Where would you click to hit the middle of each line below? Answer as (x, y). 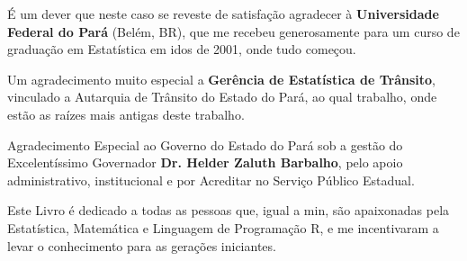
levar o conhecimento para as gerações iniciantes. (142, 245)
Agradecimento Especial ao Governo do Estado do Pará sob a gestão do (205, 144)
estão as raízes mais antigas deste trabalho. (126, 114)
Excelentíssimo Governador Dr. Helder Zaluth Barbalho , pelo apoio (205, 162)
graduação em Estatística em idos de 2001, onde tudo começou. (182, 49)
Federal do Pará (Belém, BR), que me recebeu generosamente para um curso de (233, 31)
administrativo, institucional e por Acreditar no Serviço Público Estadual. (211, 180)
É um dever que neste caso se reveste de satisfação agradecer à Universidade (223, 13)
